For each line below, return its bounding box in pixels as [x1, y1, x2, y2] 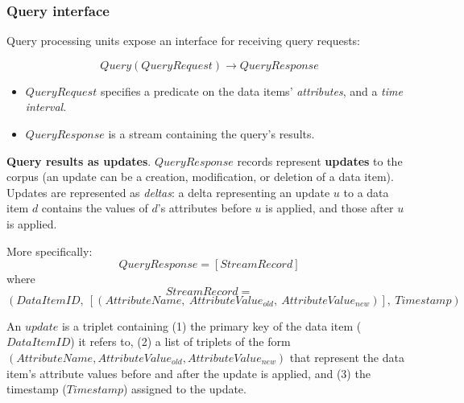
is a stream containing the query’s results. [108, 125, 315, 142]
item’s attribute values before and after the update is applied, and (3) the [6, 364, 371, 381]
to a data [343, 183, 389, 200]
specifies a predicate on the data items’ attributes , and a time [100, 82, 403, 99]
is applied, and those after [265, 199, 394, 216]
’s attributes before [157, 199, 251, 216]
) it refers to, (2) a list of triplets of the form [70, 333, 291, 350]
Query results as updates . [6, 152, 151, 169]
